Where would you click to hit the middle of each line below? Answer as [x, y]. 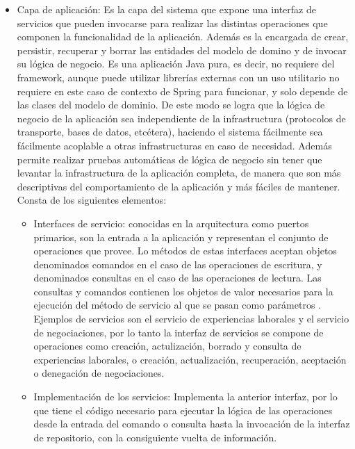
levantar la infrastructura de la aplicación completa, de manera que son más [179, 173]
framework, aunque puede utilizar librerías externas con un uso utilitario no [178, 77]
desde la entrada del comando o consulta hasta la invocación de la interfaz [192, 424]
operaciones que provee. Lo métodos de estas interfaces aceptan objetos [185, 251]
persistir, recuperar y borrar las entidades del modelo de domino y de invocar [182, 50]
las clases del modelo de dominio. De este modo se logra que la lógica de [171, 105]
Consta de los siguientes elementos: [92, 200]
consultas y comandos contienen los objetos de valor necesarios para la [183, 291]
